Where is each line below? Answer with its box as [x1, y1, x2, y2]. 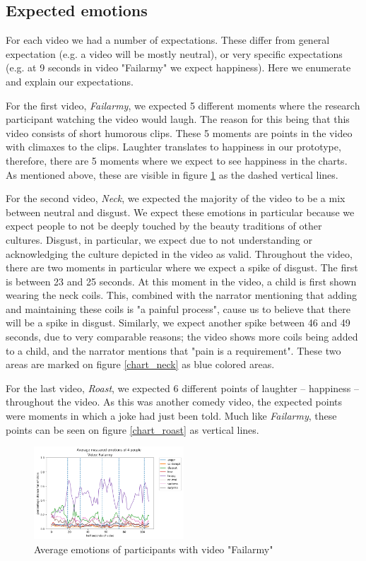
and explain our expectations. [6, 73, 134, 88]
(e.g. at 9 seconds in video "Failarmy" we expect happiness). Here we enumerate [6, 60, 351, 75]
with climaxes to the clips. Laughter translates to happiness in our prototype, [6, 139, 341, 154]
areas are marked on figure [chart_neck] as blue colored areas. [6, 357, 275, 372]
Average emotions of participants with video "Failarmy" [34, 541, 273, 556]
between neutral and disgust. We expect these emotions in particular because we [6, 204, 355, 219]
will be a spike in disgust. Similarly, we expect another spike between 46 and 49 [6, 315, 350, 330]
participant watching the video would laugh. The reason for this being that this [6, 112, 350, 126]
